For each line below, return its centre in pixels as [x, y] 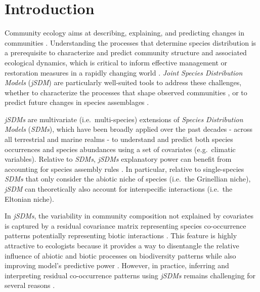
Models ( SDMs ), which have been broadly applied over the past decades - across [129, 129]
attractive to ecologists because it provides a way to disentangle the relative [122, 245]
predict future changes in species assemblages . [77, 102]
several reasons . [30, 285]
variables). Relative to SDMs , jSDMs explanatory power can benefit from [118, 159]
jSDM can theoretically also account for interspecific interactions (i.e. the [119, 189]
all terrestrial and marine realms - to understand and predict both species [119, 139]
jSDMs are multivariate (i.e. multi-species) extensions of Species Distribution [124, 119]
